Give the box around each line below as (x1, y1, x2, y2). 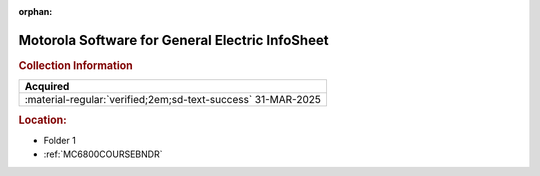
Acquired (24, 80, 70, 94)
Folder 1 (43, 134, 77, 146)
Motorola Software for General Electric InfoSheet (18, 31, 329, 49)
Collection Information (18, 58, 134, 72)
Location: (18, 113, 67, 127)
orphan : (18, 6, 53, 17)
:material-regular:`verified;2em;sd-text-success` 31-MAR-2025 (24, 93, 322, 107)
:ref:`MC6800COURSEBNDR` (43, 148, 163, 160)
